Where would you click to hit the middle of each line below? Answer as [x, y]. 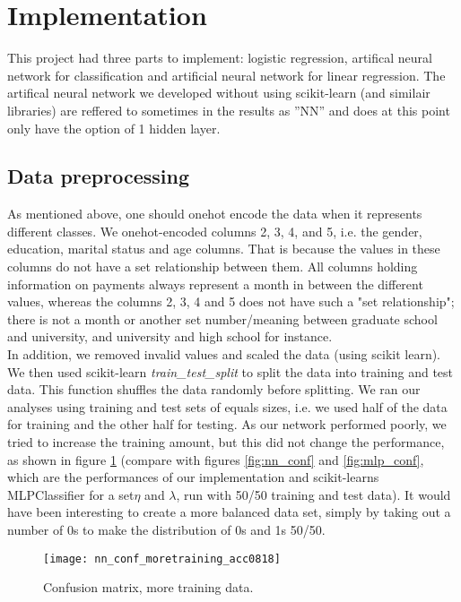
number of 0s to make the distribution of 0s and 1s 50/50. [166, 529]
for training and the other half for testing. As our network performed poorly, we [227, 424]
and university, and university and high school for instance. [170, 336]
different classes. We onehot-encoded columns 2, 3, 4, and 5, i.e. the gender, [215, 231]
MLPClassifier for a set [71, 494]
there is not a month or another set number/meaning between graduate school [222, 318]
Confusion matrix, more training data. [148, 587]
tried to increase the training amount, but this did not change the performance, [226, 442]
